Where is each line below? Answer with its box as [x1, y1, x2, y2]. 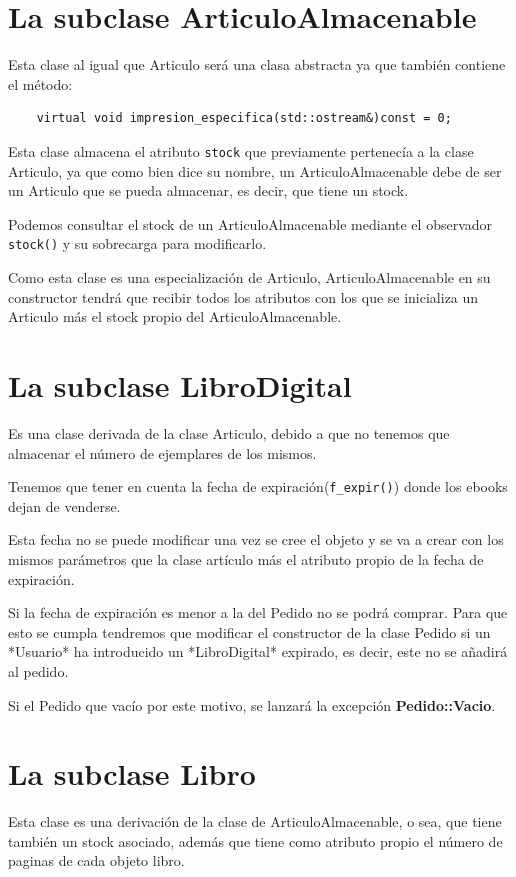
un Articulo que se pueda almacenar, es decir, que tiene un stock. [8, 180, 409, 201]
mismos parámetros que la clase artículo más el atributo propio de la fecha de [8, 548, 484, 569]
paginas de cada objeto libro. [8, 850, 185, 871]
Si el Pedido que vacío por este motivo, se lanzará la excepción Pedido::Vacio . [8, 694, 496, 715]
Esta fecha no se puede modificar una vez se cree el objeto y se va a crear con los [8, 529, 504, 550]
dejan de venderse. [8, 495, 121, 516]
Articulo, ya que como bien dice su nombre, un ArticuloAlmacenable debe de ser [8, 160, 502, 181]
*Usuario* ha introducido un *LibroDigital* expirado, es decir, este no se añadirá [8, 641, 508, 662]
